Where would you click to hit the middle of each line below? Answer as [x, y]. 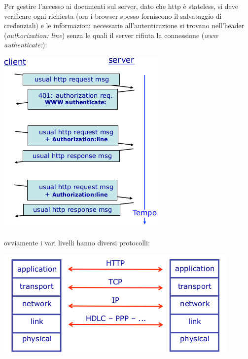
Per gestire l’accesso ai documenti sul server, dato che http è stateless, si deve [121, 6]
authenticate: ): [26, 45]
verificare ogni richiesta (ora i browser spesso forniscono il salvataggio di [113, 16]
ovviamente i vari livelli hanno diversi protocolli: [77, 242]
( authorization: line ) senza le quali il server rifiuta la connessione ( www [111, 35]
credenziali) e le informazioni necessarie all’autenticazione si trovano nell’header [124, 25]
